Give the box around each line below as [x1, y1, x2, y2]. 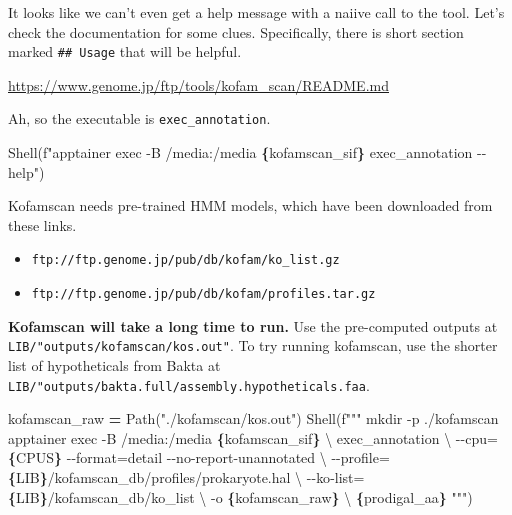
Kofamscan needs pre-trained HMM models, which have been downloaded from [8, 195, 493, 216]
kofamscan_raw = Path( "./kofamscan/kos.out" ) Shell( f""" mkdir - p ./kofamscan [8, 408, 499, 429]
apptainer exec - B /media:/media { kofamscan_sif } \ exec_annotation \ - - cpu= [8, 427, 498, 448]
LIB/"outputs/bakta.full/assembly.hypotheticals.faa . [8, 374, 370, 395]
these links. [8, 214, 77, 235]
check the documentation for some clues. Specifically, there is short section [8, 21, 464, 42]
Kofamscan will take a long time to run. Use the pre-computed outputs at [8, 315, 498, 336]
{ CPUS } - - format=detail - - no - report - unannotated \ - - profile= [8, 447, 390, 468]
